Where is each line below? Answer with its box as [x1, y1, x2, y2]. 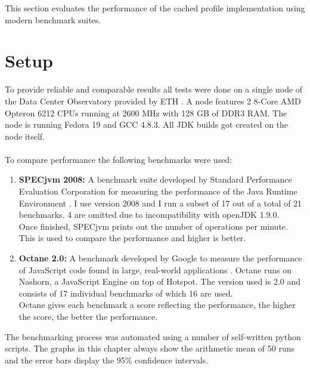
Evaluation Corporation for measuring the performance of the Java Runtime [18, 185, 297, 198]
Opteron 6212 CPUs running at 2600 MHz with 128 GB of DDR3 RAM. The [5, 106, 287, 119]
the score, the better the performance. [18, 310, 158, 322]
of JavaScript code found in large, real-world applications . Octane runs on [18, 263, 292, 276]
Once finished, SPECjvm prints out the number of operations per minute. [18, 220, 288, 232]
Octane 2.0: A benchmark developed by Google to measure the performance [18, 252, 302, 264]
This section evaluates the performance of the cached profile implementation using [5, 2, 305, 14]
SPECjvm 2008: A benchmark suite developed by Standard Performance [18, 173, 292, 186]
